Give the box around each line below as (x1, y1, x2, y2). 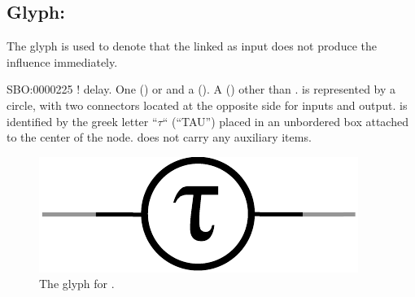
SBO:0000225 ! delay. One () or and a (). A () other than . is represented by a (7, 81, 396, 98)
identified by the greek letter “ (7, 112, 158, 129)
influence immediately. (7, 53, 118, 70)
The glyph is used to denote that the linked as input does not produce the (7, 37, 377, 55)
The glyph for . (39, 275, 115, 292)
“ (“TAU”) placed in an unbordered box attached (162, 112, 408, 129)
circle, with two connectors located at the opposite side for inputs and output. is (7, 96, 408, 113)
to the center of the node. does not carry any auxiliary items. (7, 129, 312, 146)
